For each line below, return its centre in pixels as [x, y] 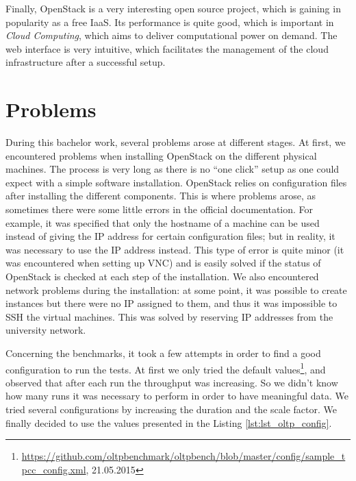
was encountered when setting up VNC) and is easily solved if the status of [163, 263]
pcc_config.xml [54, 469]
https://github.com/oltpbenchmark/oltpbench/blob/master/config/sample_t [183, 456]
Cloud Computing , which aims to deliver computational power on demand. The [171, 35]
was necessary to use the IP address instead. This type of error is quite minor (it [175, 249]
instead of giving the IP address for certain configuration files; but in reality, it [170, 236]
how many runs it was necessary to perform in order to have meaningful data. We [177, 396]
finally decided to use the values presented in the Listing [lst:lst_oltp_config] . [169, 422]
